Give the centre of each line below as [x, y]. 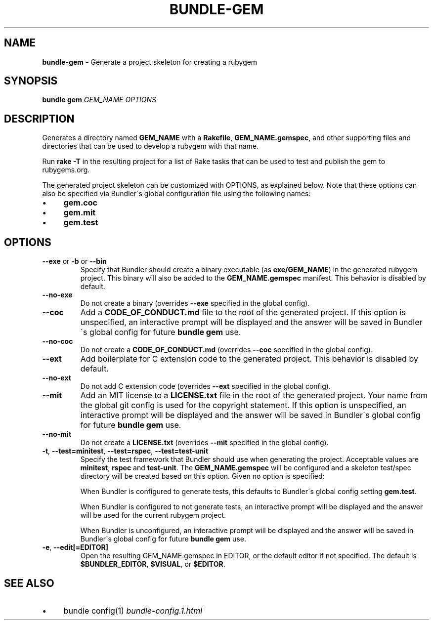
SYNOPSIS [31, 81]
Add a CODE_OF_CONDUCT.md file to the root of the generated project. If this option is [243, 312]
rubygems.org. [66, 170]
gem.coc [80, 203]
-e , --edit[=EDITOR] [75, 547]
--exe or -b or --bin [74, 261]
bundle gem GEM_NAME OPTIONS [99, 100]
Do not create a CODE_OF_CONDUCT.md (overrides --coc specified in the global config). [226, 350]
